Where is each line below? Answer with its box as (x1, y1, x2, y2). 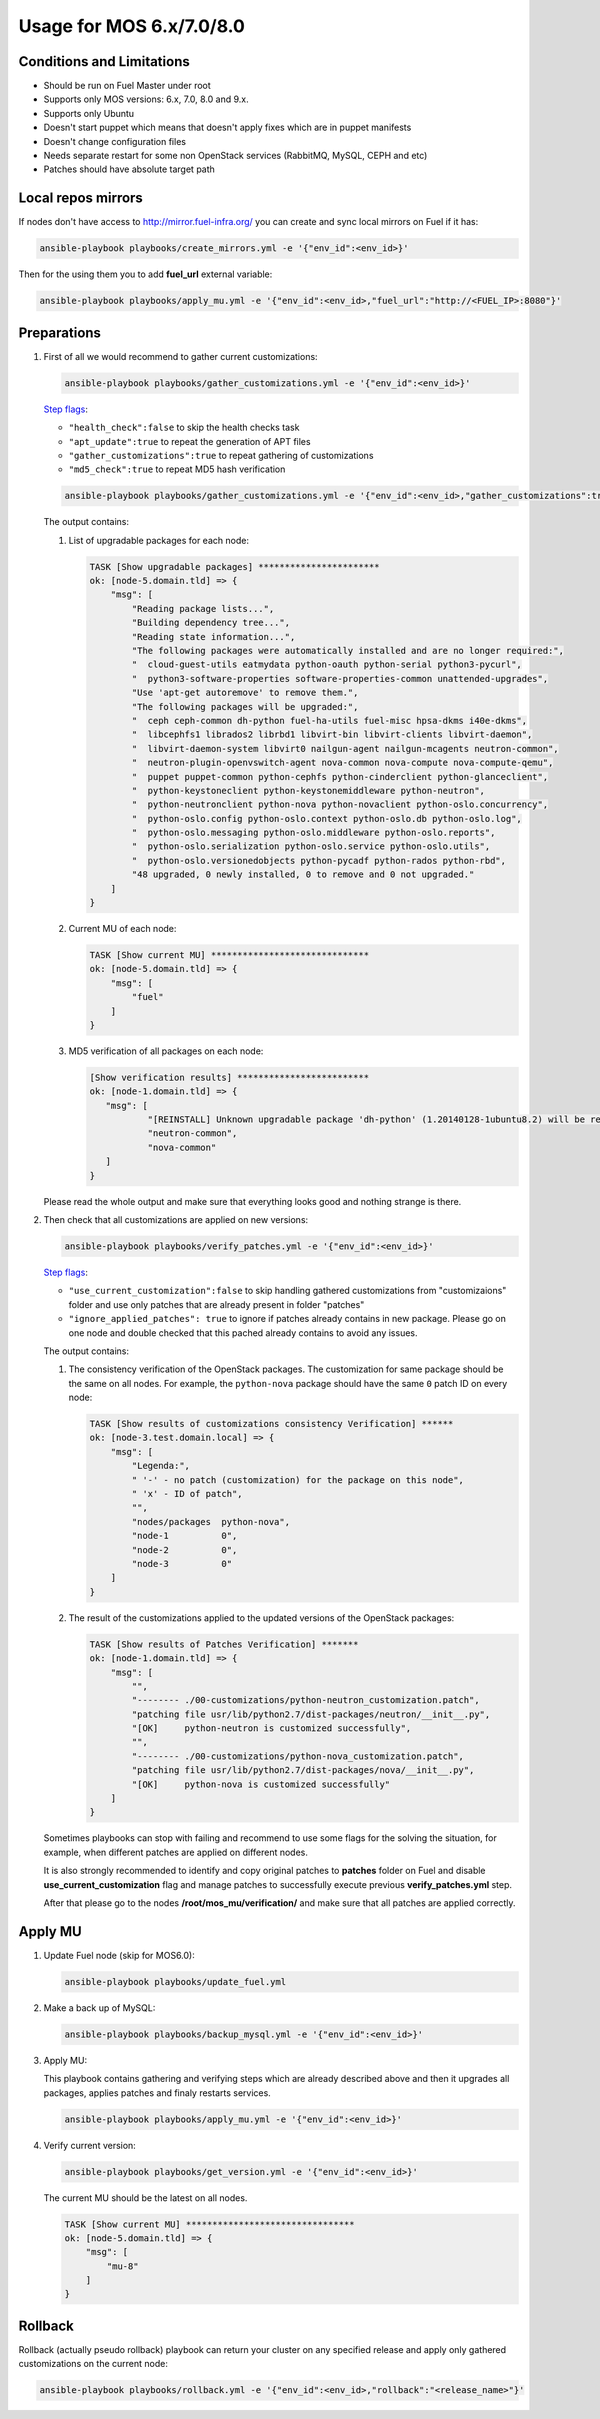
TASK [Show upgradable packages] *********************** (89, 561, 380, 572)
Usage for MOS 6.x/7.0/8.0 (18, 15, 245, 37)
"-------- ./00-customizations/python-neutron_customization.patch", (131, 1695, 480, 1706)
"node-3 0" (131, 1558, 233, 1569)
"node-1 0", (131, 1530, 238, 1542)
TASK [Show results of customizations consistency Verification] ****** (89, 1418, 454, 1430)
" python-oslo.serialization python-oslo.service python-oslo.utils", (131, 841, 491, 852)
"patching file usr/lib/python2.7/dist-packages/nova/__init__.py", (131, 1765, 475, 1776)
